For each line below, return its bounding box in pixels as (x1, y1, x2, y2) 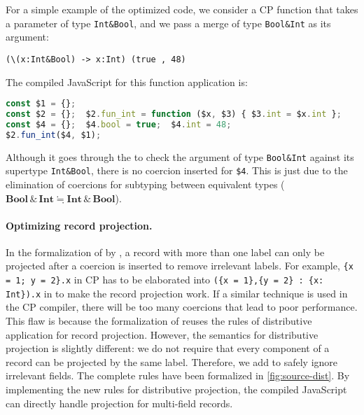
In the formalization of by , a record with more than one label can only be (6, 244, 325, 259)
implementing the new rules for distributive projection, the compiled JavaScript (6, 382, 347, 397)
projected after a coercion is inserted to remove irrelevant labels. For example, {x (6, 258, 353, 273)
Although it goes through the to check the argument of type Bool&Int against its (6, 149, 354, 164)
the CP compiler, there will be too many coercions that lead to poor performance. (6, 300, 358, 314)
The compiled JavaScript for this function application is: (6, 74, 248, 89)
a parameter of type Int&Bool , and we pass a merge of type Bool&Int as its (6, 15, 331, 30)
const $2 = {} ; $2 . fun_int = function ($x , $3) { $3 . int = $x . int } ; (6, 108, 342, 119)
